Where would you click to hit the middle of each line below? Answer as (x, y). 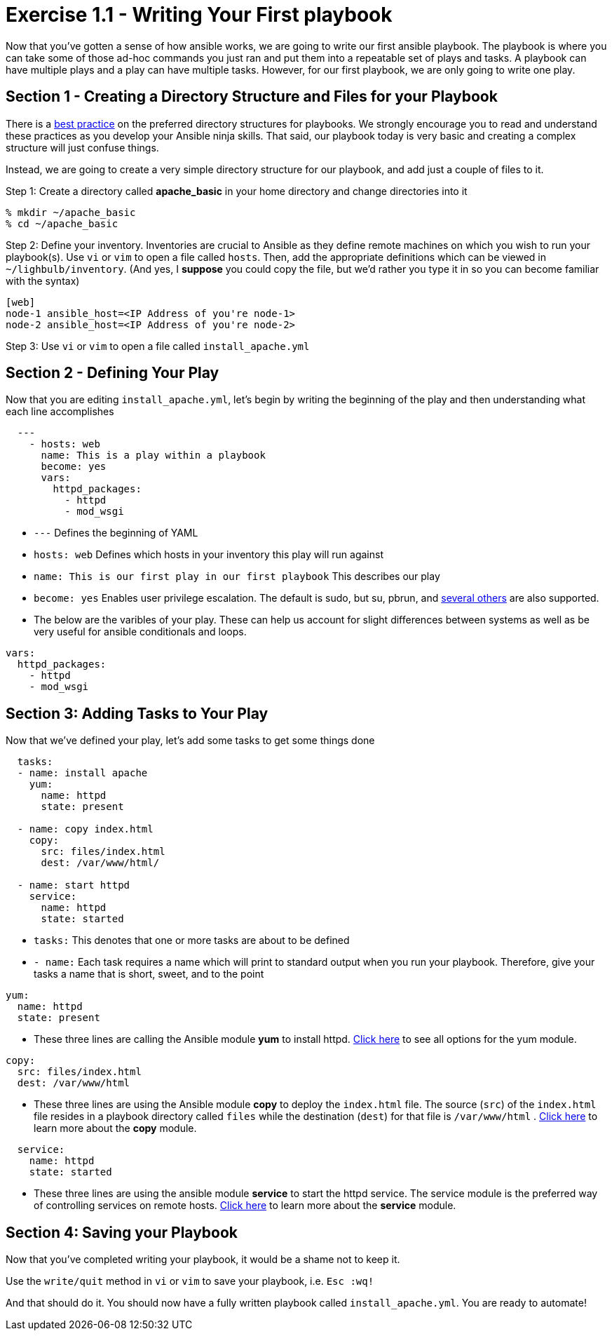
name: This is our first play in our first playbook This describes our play (237, 576)
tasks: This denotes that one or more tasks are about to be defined (192, 940)
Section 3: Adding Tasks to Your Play (137, 713)
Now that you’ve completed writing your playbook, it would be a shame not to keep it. (203, 1260)
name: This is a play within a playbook (153, 456)
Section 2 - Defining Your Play (113, 373)
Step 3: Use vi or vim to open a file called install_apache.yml (158, 346)
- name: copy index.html (85, 829)
